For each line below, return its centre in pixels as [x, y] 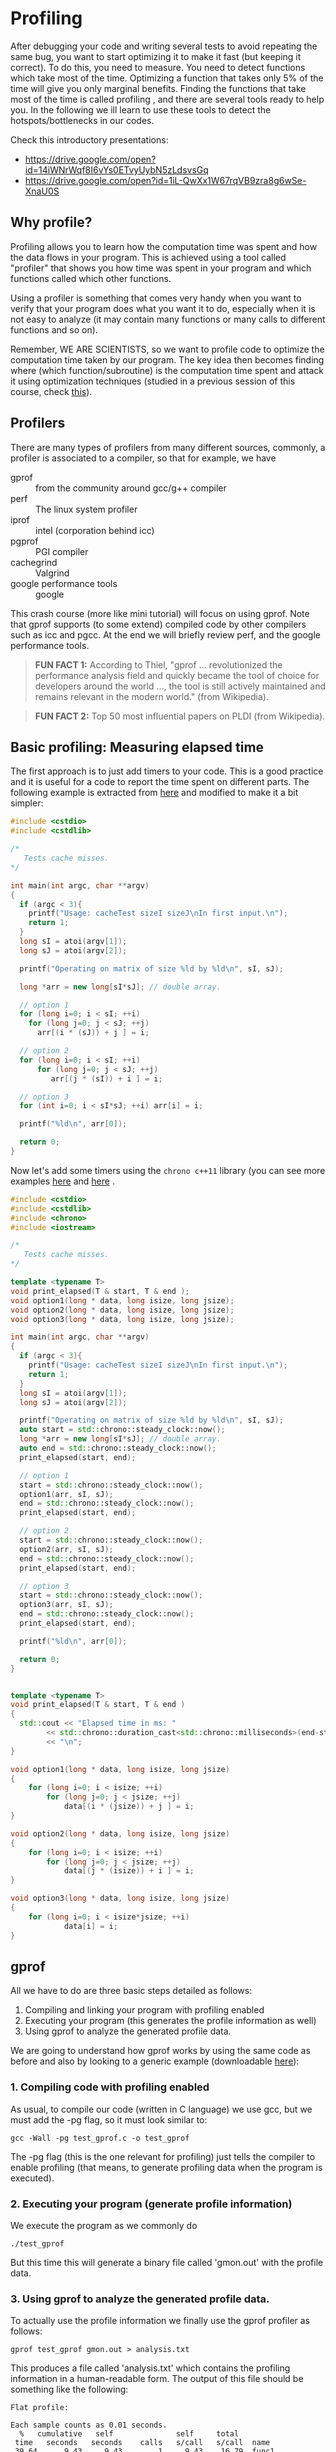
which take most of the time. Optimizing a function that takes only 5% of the [167, 78]
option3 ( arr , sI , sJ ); [66, 1605]
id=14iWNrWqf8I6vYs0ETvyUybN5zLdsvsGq [116, 169]
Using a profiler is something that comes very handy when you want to [156, 298]
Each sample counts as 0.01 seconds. [89, 2425]
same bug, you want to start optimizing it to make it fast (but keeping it [156, 56]
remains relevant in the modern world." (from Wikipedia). [151, 696]
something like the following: [69, 2389]
